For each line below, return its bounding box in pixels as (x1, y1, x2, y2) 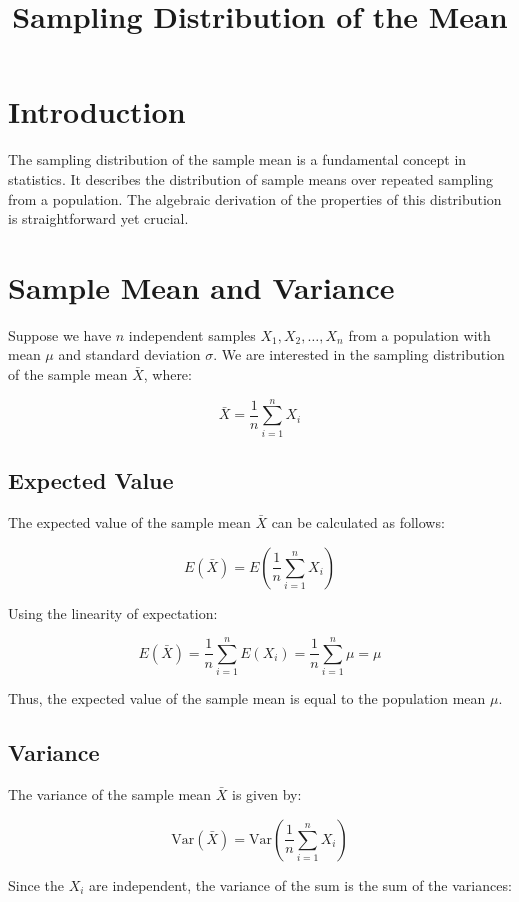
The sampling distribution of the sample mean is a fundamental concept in (8, 149, 467, 170)
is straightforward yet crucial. (8, 208, 189, 229)
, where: (143, 364, 192, 384)
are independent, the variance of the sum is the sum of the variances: (89, 874, 512, 895)
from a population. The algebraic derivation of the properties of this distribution (8, 188, 502, 209)
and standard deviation (58, 344, 201, 365)
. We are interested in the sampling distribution (213, 344, 505, 365)
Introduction (8, 91, 186, 132)
